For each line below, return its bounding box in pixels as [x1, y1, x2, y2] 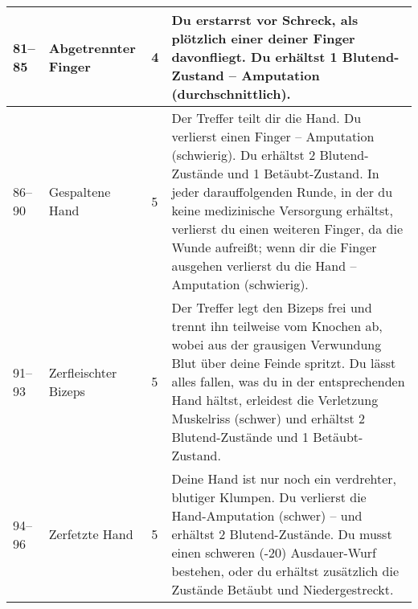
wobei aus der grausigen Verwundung [171, 335, 382, 354]
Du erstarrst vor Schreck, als [171, 10, 359, 29]
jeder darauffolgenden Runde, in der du [171, 182, 393, 201]
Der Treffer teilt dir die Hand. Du [171, 108, 362, 127]
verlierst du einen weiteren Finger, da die [171, 219, 404, 238]
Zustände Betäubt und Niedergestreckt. [171, 580, 394, 599]
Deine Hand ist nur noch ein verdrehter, [171, 469, 397, 488]
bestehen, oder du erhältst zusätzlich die [171, 562, 400, 580]
